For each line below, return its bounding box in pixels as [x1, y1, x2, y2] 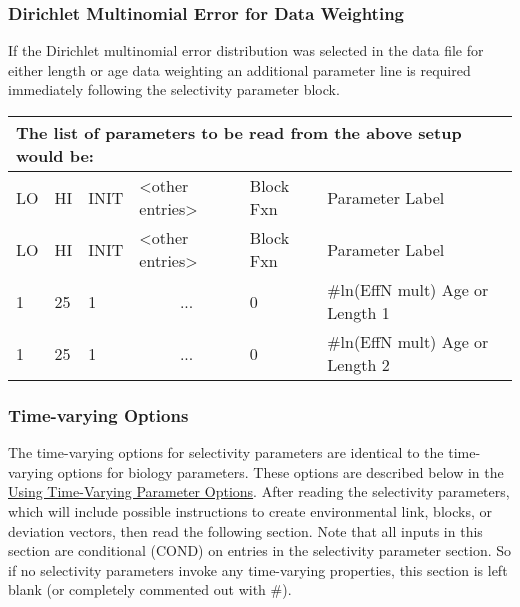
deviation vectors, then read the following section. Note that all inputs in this [8, 520, 483, 541]
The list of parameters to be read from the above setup [16, 121, 462, 144]
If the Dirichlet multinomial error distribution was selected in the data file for [8, 40, 484, 61]
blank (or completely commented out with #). [8, 579, 292, 600]
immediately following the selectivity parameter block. [8, 79, 340, 100]
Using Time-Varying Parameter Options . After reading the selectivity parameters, [8, 481, 510, 502]
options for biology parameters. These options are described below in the [57, 461, 504, 482]
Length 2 [327, 353, 390, 376]
